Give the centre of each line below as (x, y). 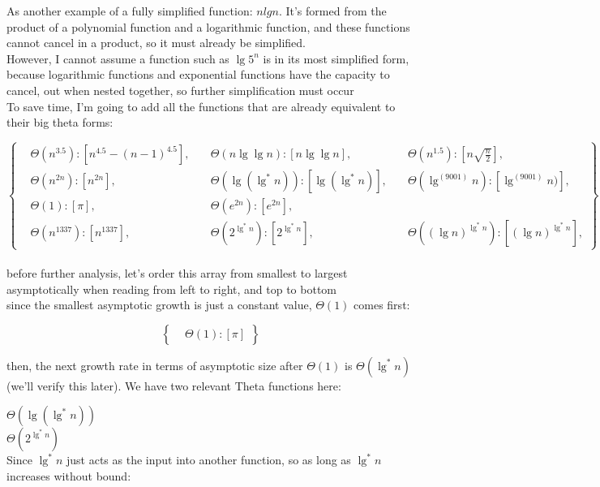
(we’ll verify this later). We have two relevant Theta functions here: (174, 385)
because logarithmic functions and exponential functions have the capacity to (198, 74)
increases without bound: (69, 475)
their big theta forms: (60, 122)
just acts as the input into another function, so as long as (208, 460)
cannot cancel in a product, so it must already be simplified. (156, 43)
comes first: (382, 305)
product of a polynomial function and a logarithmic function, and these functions (208, 26)
